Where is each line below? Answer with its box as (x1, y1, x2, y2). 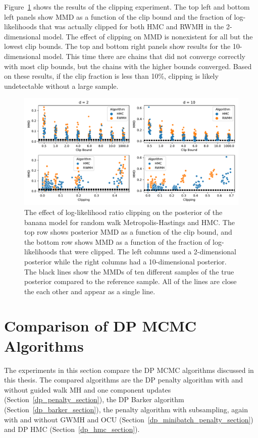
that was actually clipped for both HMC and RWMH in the (39, 21, 224, 32)
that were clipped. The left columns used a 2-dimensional (59, 246, 236, 257)
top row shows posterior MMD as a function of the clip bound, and (24, 227, 232, 237)
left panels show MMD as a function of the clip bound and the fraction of (4, 11, 232, 22)
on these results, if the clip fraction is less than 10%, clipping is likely (4, 71, 219, 81)
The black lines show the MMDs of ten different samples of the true (24, 266, 234, 277)
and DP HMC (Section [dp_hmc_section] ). (4, 424, 140, 434)
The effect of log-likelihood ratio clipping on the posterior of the (24, 206, 223, 217)
